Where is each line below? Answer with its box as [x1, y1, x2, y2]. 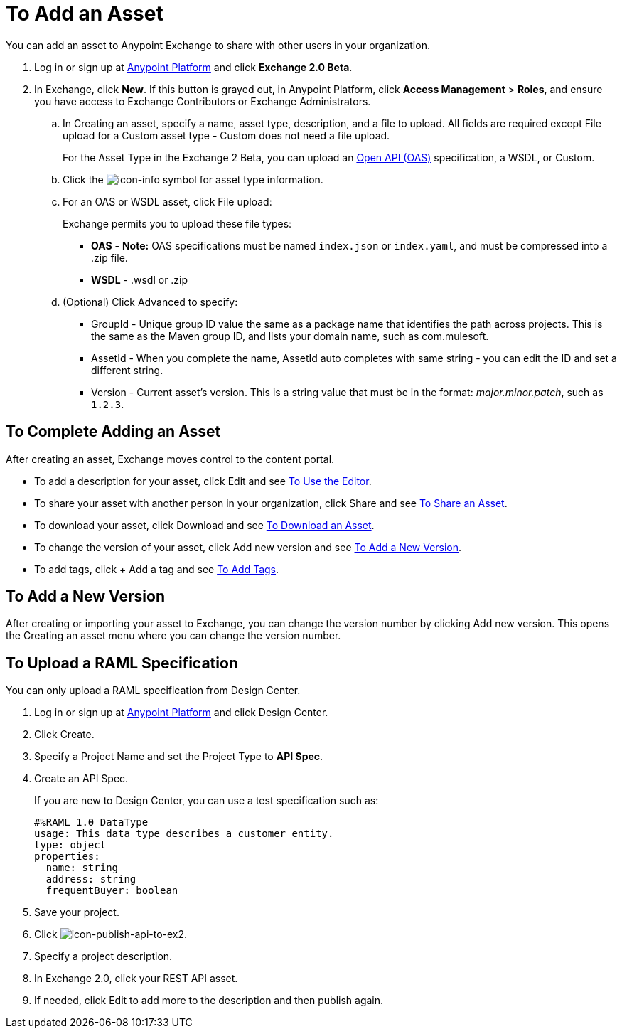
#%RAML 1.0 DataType [34, 816, 149, 828]
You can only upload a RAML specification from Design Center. [6, 684, 301, 697]
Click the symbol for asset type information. [63, 173, 323, 186]
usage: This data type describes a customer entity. [34, 828, 334, 840]
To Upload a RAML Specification [6, 654, 238, 672]
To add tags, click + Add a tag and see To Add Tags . [34, 563, 279, 575]
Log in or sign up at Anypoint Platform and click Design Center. [34, 706, 328, 719]
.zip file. [91, 251, 128, 264]
